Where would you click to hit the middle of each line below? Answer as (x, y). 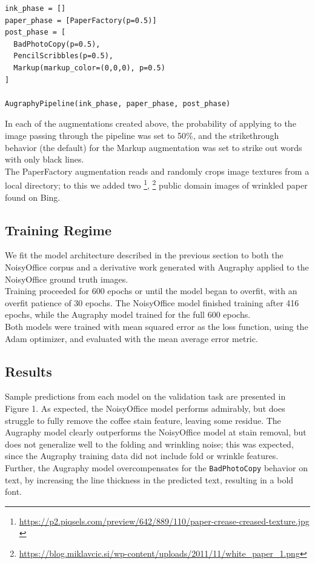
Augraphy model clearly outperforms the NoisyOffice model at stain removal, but (156, 432)
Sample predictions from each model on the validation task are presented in (145, 396)
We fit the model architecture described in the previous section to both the (144, 255)
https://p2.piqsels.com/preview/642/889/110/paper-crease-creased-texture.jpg (164, 521)
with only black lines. (45, 159)
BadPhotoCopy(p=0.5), (57, 44)
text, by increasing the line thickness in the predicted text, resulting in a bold (149, 479)
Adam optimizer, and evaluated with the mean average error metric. (131, 338)
